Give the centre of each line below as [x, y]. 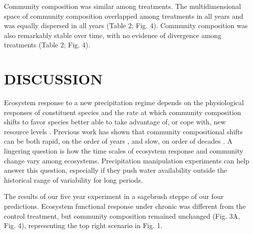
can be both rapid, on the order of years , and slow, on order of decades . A [118, 141]
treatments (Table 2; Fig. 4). [47, 45]
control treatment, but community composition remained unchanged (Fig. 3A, [122, 215]
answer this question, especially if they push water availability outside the [116, 170]
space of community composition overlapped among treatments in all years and [124, 16]
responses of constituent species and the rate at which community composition [123, 112]
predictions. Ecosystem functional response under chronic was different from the [125, 206]
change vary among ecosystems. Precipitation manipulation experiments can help [127, 160]
